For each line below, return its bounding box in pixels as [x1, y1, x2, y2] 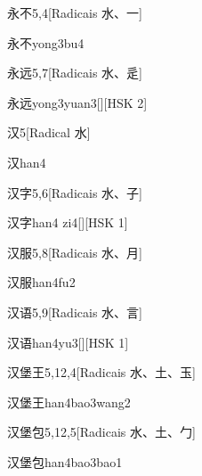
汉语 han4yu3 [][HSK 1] [7, 332, 129, 351]
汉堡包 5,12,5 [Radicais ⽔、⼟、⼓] [7, 423, 196, 441]
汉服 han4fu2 [7, 273, 76, 291]
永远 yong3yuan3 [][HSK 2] [7, 93, 148, 111]
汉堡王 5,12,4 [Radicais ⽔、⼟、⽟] [7, 363, 196, 382]
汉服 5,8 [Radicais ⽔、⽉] [7, 242, 142, 261]
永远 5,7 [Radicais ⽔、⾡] [7, 63, 142, 82]
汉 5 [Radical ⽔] [7, 123, 91, 142]
